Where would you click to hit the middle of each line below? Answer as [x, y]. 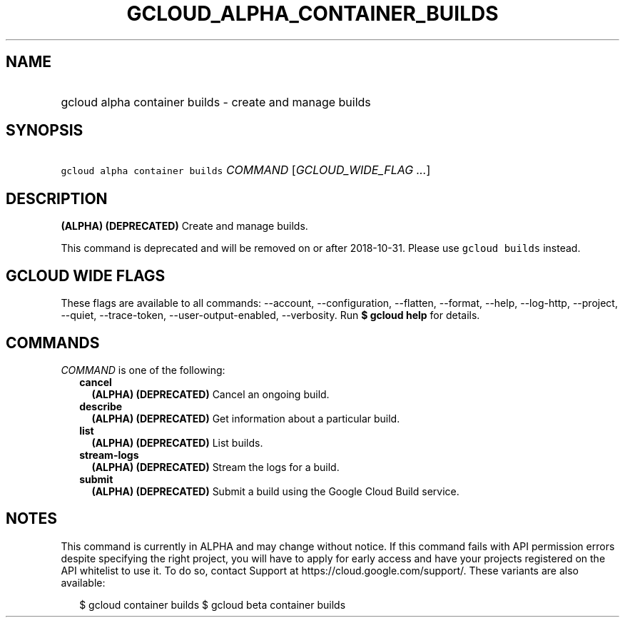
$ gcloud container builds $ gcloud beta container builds [213, 604]
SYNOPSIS [45, 131]
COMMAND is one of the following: [143, 370]
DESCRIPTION [57, 198]
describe [101, 406]
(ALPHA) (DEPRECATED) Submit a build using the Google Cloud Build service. [275, 491]
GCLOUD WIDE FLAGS [86, 275]
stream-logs [109, 455]
